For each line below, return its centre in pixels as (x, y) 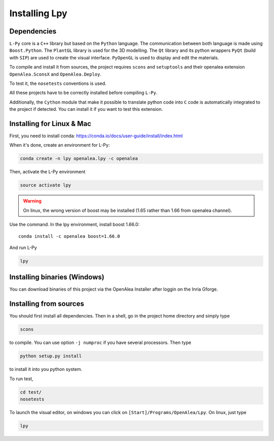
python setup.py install (51, 356)
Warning (32, 201)
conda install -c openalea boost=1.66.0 (69, 236)
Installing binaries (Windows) (57, 277)
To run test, (21, 379)
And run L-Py (23, 247)
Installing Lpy (38, 13)
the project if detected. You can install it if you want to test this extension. (86, 109)
